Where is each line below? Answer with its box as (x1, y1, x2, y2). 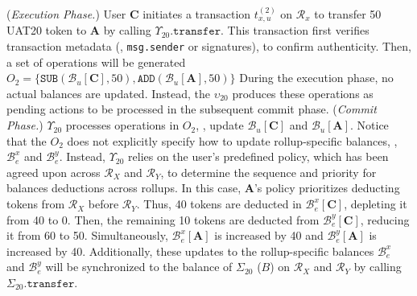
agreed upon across (6, 163, 101, 180)
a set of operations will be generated (6, 53, 186, 70)
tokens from (6, 195, 65, 212)
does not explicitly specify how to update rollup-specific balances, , (67, 132, 398, 149)
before (88, 195, 119, 212)
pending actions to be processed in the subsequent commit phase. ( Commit (6, 101, 377, 117)
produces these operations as (232, 84, 374, 101)
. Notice (350, 117, 389, 134)
